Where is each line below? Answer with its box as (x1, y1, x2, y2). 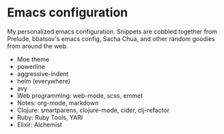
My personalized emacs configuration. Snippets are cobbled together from (7, 27, 217, 36)
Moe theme (16, 55, 50, 63)
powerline (16, 62, 46, 70)
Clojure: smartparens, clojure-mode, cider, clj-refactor (16, 106, 169, 114)
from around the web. (7, 42, 68, 50)
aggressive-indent (16, 70, 69, 78)
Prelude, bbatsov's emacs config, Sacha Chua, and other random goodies (7, 34, 215, 42)
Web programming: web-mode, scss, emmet (16, 91, 143, 100)
